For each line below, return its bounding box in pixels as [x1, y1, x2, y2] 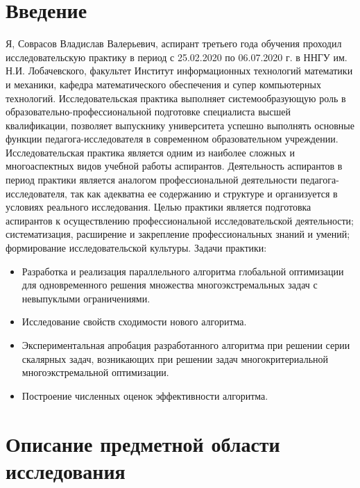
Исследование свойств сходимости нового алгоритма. [22, 314, 247, 329]
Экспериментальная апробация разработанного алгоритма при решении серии [22, 338, 350, 352]
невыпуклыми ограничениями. [22, 291, 151, 305]
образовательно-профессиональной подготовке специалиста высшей [6, 104, 291, 119]
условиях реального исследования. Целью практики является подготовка [6, 200, 311, 214]
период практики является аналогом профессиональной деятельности [6, 172, 298, 187]
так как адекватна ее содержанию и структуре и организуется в [70, 186, 338, 200]
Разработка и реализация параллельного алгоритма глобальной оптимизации [22, 263, 344, 278]
